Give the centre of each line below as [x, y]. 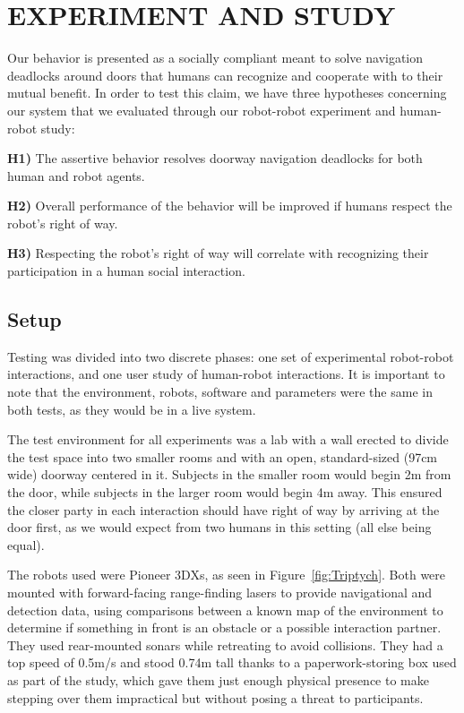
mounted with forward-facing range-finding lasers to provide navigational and [220, 592]
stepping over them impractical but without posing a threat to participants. [215, 697]
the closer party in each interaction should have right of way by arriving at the [223, 509]
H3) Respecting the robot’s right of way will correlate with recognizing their [218, 253]
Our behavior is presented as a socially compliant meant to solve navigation [215, 58]
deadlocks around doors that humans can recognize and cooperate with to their [225, 75]
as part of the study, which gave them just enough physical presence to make [218, 679]
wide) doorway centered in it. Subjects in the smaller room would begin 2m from [229, 474]
